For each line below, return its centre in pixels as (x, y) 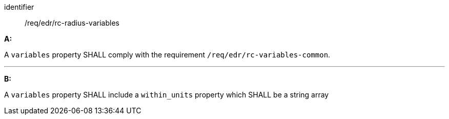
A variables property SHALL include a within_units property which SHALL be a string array (167, 95)
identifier (19, 7)
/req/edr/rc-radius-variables (72, 23)
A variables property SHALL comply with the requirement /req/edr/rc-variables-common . (167, 55)
